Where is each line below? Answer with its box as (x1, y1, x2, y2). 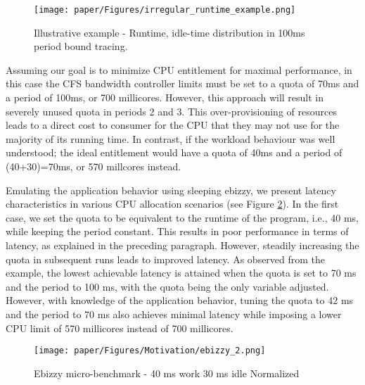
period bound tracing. (34, 39, 128, 53)
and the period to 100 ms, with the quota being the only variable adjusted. (6, 279, 329, 294)
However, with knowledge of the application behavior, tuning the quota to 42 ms (6, 293, 354, 308)
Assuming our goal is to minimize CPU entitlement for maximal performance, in (6, 62, 352, 77)
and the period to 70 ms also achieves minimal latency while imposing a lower (6, 306, 342, 321)
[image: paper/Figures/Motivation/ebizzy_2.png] (34, 346, 266, 356)
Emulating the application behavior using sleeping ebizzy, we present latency (6, 182, 336, 197)
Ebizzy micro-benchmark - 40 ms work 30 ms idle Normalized (34, 365, 300, 380)
